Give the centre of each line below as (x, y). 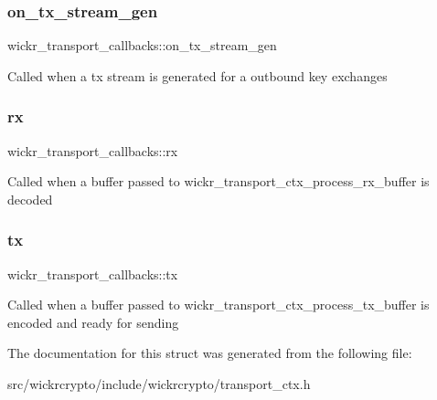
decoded (30, 199)
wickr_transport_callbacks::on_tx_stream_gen (142, 45)
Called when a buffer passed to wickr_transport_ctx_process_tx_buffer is (218, 305)
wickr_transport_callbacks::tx (93, 274)
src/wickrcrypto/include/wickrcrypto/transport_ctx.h (159, 384)
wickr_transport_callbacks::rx (93, 150)
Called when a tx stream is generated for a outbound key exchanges (197, 75)
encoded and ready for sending (93, 322)
